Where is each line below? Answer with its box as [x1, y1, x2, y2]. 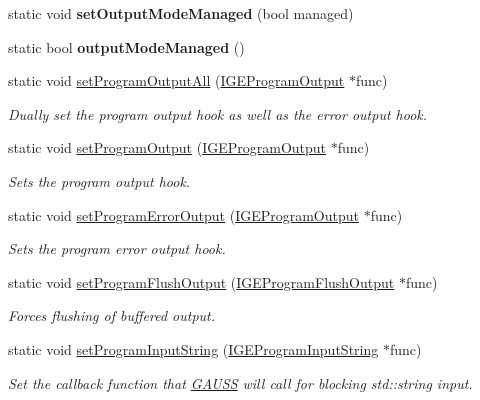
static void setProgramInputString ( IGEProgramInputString [8, 338, 379, 359]
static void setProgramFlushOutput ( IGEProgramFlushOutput [8, 271, 395, 292]
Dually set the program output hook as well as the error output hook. [8, 103, 428, 124]
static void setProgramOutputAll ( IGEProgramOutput [8, 70, 345, 91]
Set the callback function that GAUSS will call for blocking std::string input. [8, 372, 473, 393]
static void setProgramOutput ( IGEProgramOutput [8, 137, 327, 158]
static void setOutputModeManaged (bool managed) [8, 3, 354, 23]
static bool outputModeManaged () [8, 36, 245, 57]
